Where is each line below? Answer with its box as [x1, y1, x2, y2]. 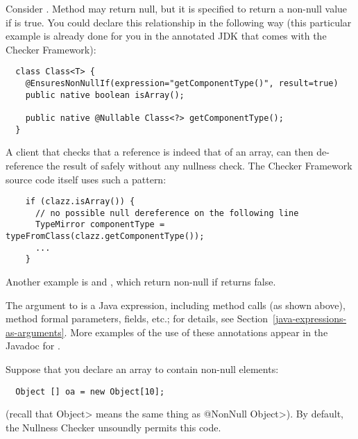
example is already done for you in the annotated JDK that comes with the [6, 28, 327, 43]
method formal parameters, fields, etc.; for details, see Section [6, 311, 268, 326]
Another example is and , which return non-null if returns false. [6, 274, 276, 289]
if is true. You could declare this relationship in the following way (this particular [6, 15, 352, 29]
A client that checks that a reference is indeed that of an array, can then [6, 144, 314, 159]
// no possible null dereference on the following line [35, 208, 299, 218]
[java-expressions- [273, 311, 347, 326]
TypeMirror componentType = [35, 219, 165, 230]
